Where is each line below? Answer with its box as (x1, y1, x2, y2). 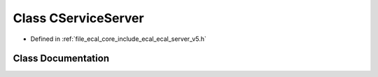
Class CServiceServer (13, 10, 144, 26)
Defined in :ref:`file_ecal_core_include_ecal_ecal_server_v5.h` (30, 35, 206, 43)
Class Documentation (13, 53, 110, 65)
